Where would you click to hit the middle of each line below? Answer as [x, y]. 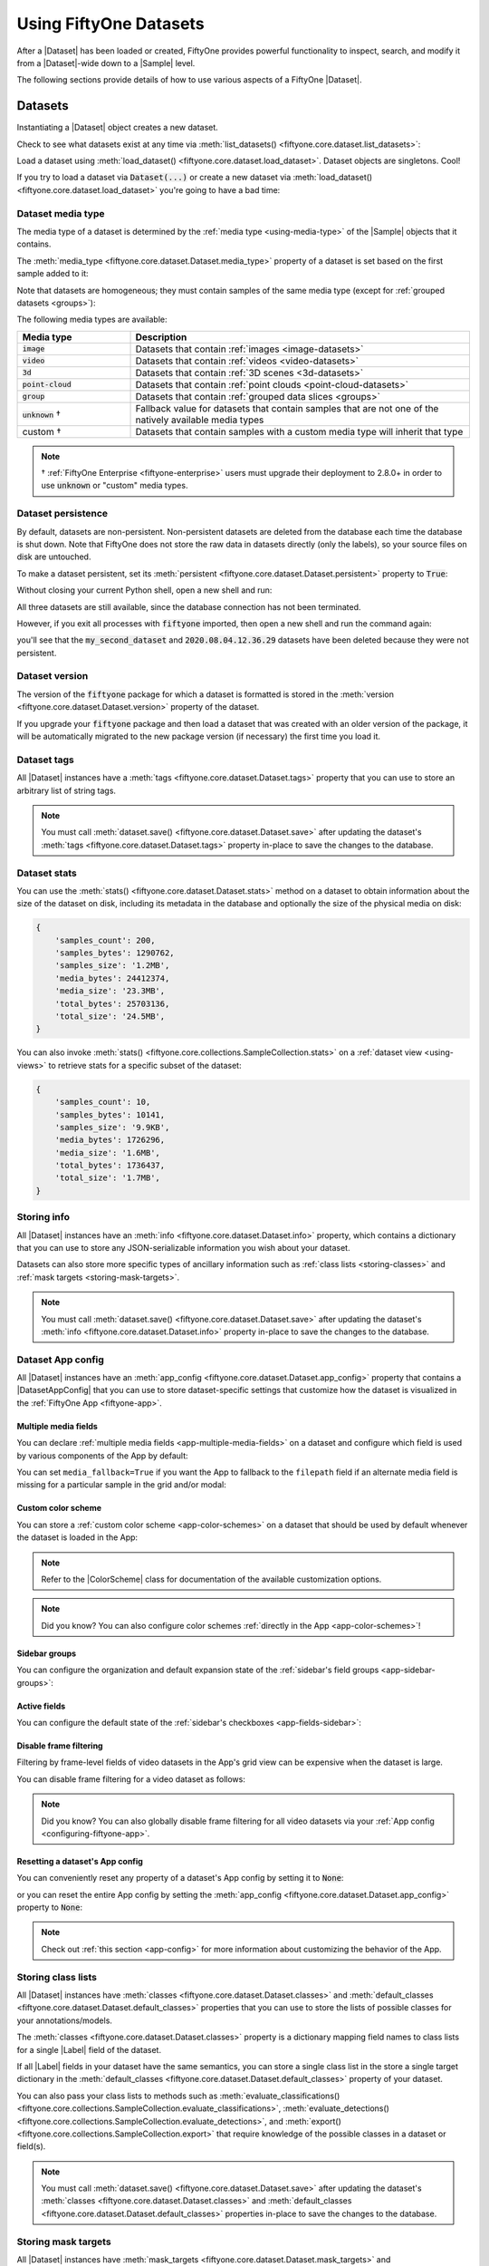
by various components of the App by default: [103, 1456]
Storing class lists [57, 1977]
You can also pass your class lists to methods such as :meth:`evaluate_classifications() [178, 2096]
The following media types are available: [92, 320]
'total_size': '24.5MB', [110, 1016]
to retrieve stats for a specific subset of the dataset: [145, 1065]
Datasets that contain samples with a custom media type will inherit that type [299, 431]
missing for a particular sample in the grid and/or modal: [121, 1485]
